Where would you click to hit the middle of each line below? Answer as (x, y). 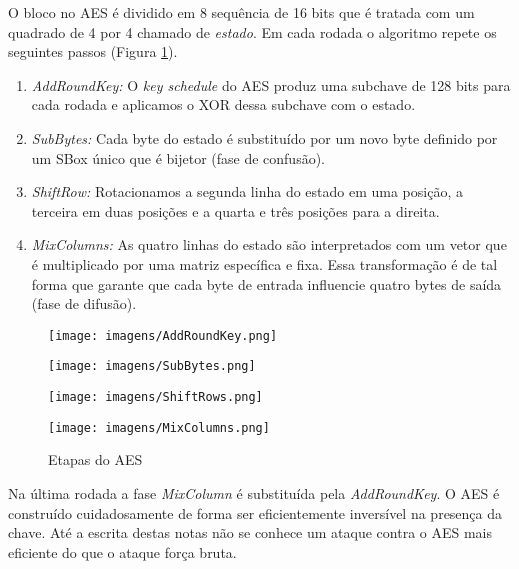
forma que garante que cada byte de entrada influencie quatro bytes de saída (266, 283)
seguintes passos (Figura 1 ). (93, 51)
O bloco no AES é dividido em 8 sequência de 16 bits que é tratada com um (241, 12)
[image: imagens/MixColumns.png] (159, 427)
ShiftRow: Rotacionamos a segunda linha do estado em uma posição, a (247, 191)
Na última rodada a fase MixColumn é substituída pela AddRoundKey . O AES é (254, 492)
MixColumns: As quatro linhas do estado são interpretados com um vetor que (269, 244)
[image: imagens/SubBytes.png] (152, 366)
